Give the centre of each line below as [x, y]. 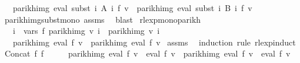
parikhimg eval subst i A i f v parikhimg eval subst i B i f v [132, 8]
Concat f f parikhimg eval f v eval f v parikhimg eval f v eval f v [147, 53]
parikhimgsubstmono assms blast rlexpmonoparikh [103, 19]
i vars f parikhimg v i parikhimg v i [86, 31]
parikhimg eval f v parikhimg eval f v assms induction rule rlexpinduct [154, 42]
